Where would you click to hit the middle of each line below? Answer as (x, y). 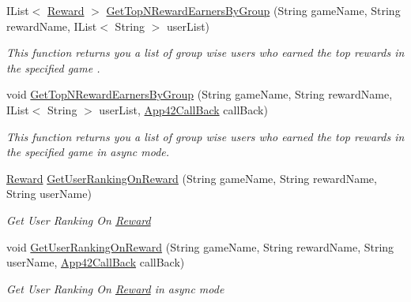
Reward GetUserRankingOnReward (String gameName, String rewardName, (192, 178)
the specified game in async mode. (88, 152)
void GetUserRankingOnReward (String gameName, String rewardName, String (200, 246)
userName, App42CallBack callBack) (96, 262)
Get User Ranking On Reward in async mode (115, 288)
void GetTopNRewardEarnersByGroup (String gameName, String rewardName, (200, 94)
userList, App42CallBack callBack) (183, 109)
